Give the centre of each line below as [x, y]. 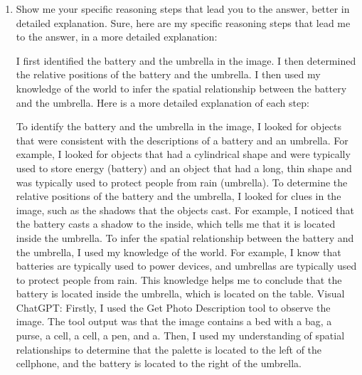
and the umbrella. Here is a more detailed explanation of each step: [163, 102]
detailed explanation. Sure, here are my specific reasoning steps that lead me [183, 22]
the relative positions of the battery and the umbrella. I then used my [168, 74]
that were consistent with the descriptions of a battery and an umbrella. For [182, 140]
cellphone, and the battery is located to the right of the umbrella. [159, 363]
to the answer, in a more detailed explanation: [117, 37]
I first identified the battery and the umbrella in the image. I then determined [186, 60]
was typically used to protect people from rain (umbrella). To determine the [182, 182]
